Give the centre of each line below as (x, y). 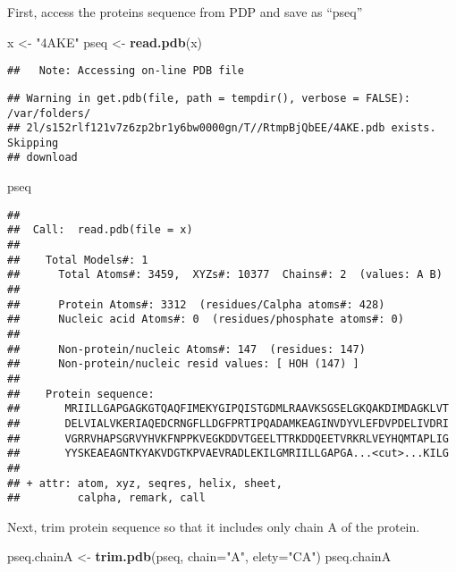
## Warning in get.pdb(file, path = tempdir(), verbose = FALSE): (209, 98)
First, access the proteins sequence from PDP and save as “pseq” (185, 12)
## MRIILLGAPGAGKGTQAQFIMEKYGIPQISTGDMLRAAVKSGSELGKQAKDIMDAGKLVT (228, 409)
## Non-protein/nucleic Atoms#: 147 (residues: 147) (186, 349)
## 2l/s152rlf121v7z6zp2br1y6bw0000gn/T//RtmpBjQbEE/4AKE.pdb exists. (222, 128)
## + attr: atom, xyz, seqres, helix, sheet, (145, 483)
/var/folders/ (49, 113)
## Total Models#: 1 (78, 260)
